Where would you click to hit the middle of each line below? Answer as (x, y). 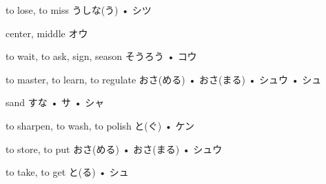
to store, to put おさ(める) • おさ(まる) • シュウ (114, 149)
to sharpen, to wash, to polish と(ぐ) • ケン (100, 125)
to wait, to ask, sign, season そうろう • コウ (101, 56)
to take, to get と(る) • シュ (67, 172)
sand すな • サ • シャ (55, 102)
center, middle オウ (47, 33)
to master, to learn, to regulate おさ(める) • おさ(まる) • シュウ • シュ (164, 79)
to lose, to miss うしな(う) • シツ (79, 10)
